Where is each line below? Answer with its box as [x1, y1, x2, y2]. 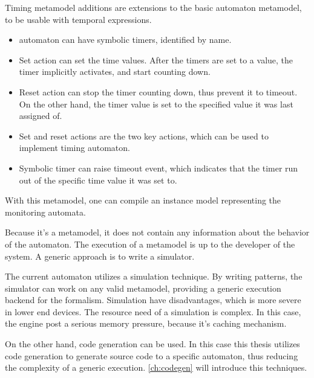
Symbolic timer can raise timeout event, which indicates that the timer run [19, 161, 298, 174]
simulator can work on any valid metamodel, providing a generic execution [5, 281, 281, 294]
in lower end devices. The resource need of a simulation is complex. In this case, [5, 305, 301, 318]
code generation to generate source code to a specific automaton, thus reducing [5, 349, 298, 362]
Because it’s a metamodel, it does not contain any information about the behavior [5, 226, 310, 239]
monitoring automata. [5, 205, 86, 218]
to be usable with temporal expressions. [5, 13, 152, 25]
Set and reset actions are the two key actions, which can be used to [19, 129, 269, 142]
